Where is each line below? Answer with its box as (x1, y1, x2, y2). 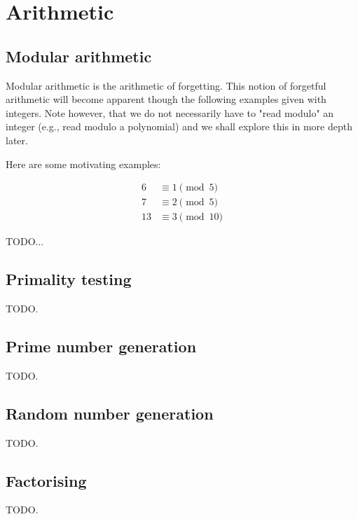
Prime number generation (6, 335, 197, 357)
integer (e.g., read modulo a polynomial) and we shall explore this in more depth (6, 119, 352, 134)
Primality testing (6, 268, 132, 290)
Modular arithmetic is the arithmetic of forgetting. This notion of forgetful (6, 78, 326, 92)
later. (6, 132, 28, 147)
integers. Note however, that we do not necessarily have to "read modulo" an (6, 105, 334, 120)
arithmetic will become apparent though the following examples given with (6, 92, 326, 106)
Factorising (6, 469, 87, 491)
